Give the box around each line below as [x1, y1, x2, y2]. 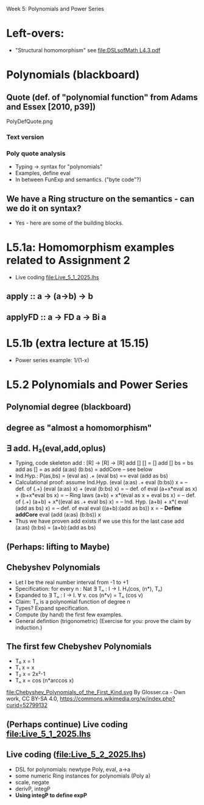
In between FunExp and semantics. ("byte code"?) [15, 176, 142, 183]
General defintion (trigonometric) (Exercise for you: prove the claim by [15, 617, 192, 624]
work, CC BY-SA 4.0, [6, 695, 59, 702]
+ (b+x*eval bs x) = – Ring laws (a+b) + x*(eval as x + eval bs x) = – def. [15, 492, 196, 499]
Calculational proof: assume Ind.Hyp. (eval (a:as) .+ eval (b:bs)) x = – [15, 479, 188, 486]
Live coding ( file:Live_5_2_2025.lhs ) [6, 750, 146, 760]
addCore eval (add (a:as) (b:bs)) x [15, 511, 101, 518]
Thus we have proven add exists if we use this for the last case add [15, 517, 185, 525]
